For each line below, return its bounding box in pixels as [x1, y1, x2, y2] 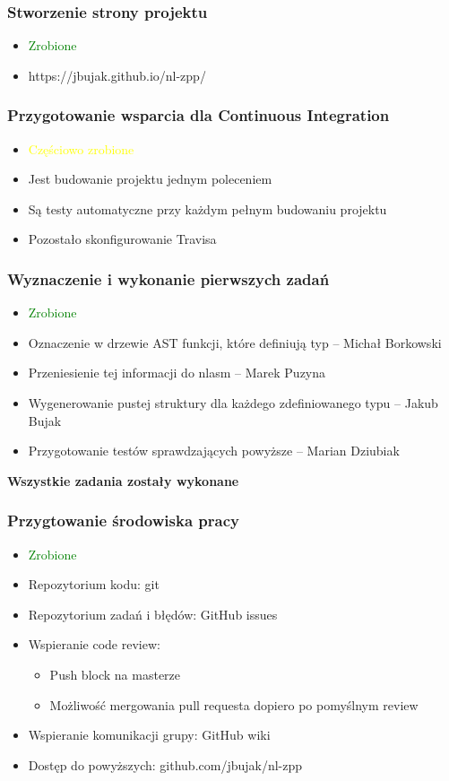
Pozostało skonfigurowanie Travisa [28, 230, 217, 248]
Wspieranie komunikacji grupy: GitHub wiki [28, 725, 271, 744]
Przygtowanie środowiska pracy [7, 509, 239, 532]
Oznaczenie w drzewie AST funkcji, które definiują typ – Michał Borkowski [28, 333, 442, 351]
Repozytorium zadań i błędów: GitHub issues [28, 604, 278, 623]
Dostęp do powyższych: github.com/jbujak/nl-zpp [28, 755, 303, 774]
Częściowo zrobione [28, 139, 134, 158]
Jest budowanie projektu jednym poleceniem [28, 169, 272, 188]
